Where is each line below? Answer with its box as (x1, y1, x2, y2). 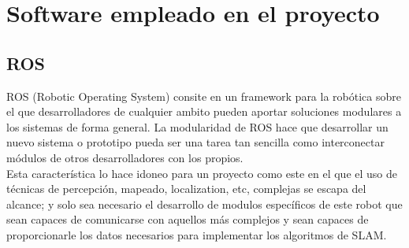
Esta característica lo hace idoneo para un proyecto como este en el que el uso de (6, 165, 398, 181)
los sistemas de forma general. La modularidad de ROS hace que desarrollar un (6, 118, 389, 135)
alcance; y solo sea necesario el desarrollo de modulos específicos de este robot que (6, 195, 403, 212)
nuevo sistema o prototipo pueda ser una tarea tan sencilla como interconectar (6, 134, 385, 150)
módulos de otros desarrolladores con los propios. (6, 149, 244, 165)
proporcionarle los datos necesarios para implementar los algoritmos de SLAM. (6, 226, 387, 242)
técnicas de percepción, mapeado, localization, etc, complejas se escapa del (6, 180, 366, 197)
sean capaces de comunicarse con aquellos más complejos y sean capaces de (6, 211, 369, 228)
